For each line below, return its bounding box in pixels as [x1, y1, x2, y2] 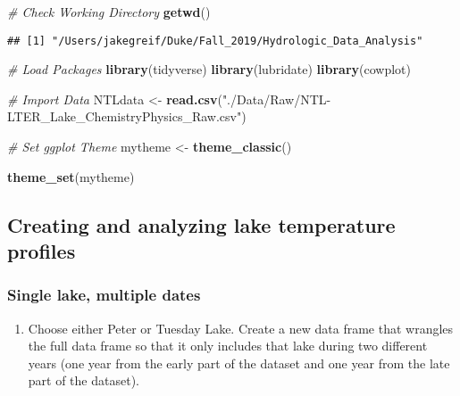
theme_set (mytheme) [7, 167, 135, 186]
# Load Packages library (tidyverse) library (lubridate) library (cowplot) [7, 60, 412, 78]
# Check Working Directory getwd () [7, 3, 211, 21]
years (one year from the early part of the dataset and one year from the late [28, 353, 450, 372]
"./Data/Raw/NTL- [222, 89, 331, 108]
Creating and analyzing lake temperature [7, 210, 396, 238]
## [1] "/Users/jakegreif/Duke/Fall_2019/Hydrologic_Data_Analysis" [7, 34, 423, 47]
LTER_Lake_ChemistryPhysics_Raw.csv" [7, 107, 242, 126]
